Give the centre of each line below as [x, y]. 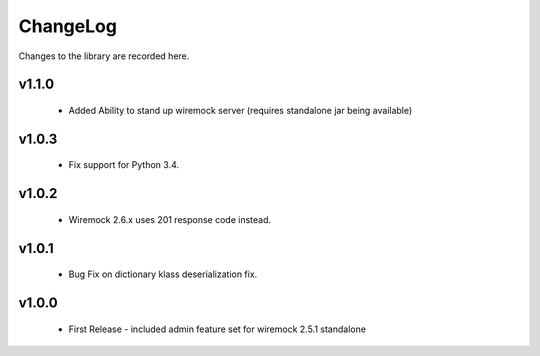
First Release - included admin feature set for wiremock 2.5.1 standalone [217, 329]
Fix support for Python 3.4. [124, 165]
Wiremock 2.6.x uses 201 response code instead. [170, 219]
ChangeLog [67, 26]
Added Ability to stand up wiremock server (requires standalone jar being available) [240, 110]
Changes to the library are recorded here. [104, 56]
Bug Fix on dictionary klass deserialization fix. [163, 274]
